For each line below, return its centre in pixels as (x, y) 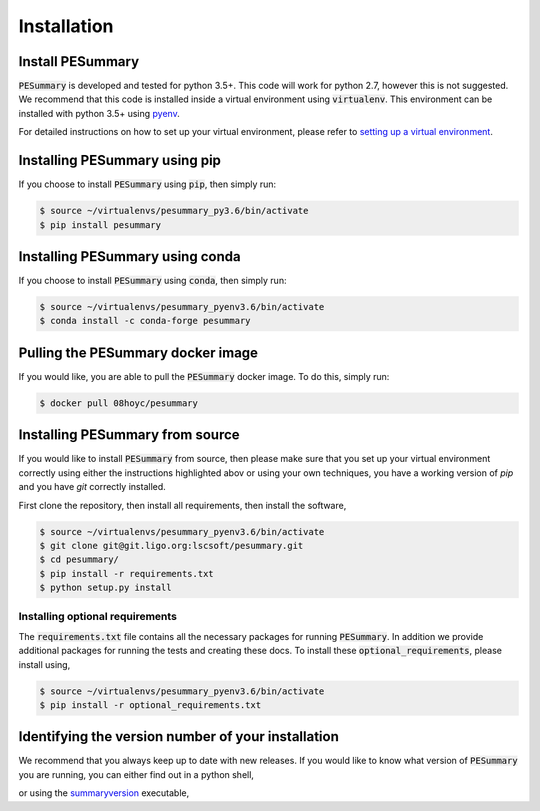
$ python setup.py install (105, 588)
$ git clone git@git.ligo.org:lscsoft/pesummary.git (171, 545)
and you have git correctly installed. (92, 487)
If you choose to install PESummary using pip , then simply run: (147, 184)
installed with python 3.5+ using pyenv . (99, 113)
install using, (44, 664)
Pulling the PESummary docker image (138, 352)
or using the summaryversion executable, (104, 793)
